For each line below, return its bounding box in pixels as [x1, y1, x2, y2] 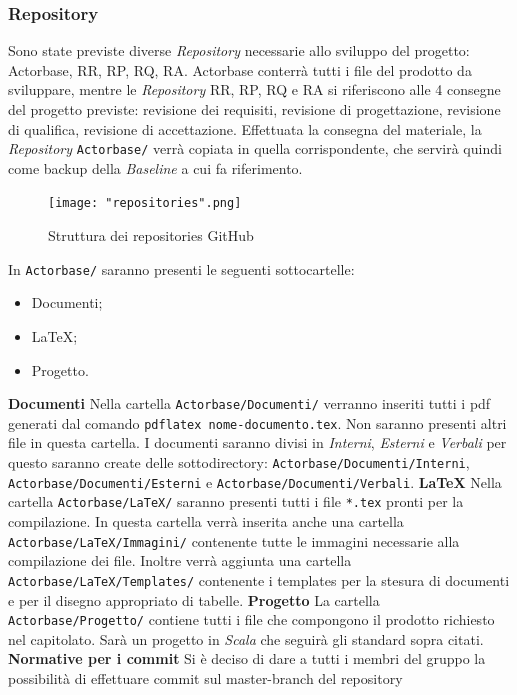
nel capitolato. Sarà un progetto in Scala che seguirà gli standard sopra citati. [8, 628, 484, 649]
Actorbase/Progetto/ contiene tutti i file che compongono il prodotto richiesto [8, 609, 495, 630]
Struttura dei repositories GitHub [48, 225, 254, 246]
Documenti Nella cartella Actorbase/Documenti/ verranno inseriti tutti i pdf [8, 393, 491, 414]
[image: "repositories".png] [48, 196, 242, 211]
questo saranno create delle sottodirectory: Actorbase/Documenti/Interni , [8, 452, 470, 473]
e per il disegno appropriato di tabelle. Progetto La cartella [8, 589, 380, 610]
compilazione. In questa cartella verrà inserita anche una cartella [8, 511, 404, 531]
